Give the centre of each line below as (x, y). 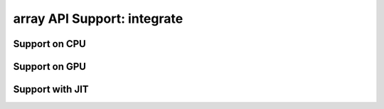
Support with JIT (51, 89)
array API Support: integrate (98, 19)
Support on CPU (50, 44)
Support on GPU (50, 67)
